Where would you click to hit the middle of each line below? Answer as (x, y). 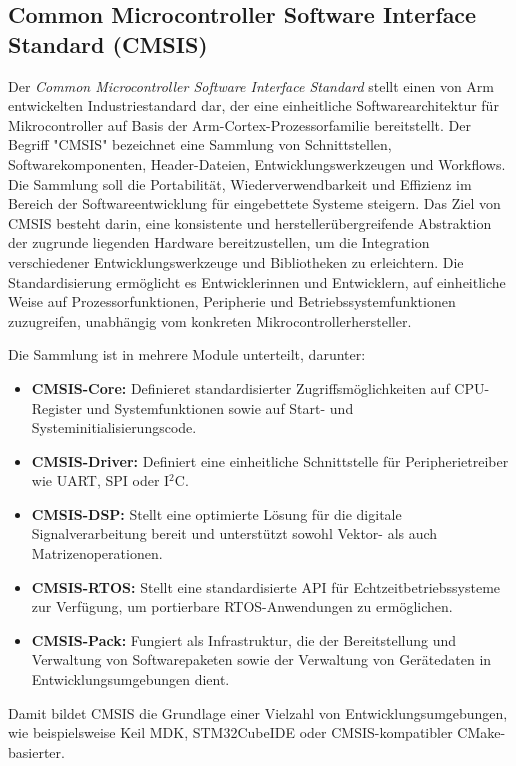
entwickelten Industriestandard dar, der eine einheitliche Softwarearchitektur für (253, 105)
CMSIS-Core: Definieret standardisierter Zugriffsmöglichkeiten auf (240, 387)
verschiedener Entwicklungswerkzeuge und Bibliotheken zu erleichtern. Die (236, 261)
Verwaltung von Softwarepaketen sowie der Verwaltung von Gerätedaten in (261, 659)
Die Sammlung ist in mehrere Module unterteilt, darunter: (187, 354)
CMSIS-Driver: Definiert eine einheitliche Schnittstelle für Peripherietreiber (270, 460)
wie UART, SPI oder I (100, 480)
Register (56, 407)
